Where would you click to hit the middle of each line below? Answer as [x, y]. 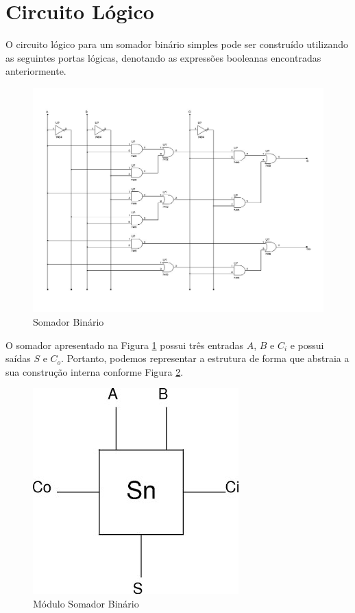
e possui [307, 345]
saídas [18, 358]
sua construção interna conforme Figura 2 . [95, 371]
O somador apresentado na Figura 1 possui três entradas [124, 345]
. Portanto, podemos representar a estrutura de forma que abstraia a [205, 358]
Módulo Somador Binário [86, 603]
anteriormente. [36, 71]
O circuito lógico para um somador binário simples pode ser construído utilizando [177, 44]
